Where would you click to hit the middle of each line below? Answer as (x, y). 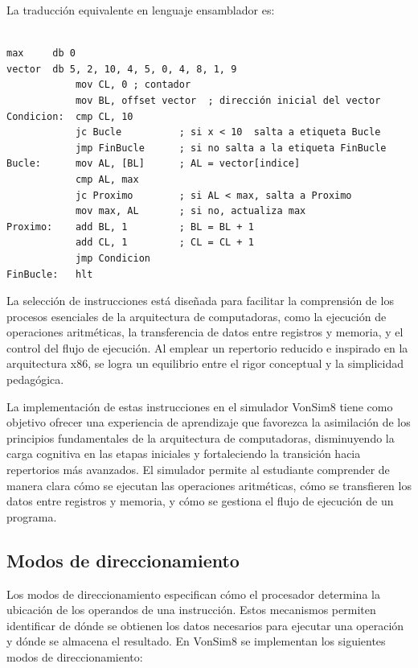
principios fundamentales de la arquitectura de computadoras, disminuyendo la (201, 437)
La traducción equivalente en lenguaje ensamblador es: (141, 10)
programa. (32, 516)
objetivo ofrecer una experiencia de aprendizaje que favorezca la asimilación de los (209, 422)
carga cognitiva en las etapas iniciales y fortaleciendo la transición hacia (184, 454)
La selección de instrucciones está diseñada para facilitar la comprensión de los (200, 301)
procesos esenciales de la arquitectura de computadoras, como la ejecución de (197, 316)
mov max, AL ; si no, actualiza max (191, 211)
